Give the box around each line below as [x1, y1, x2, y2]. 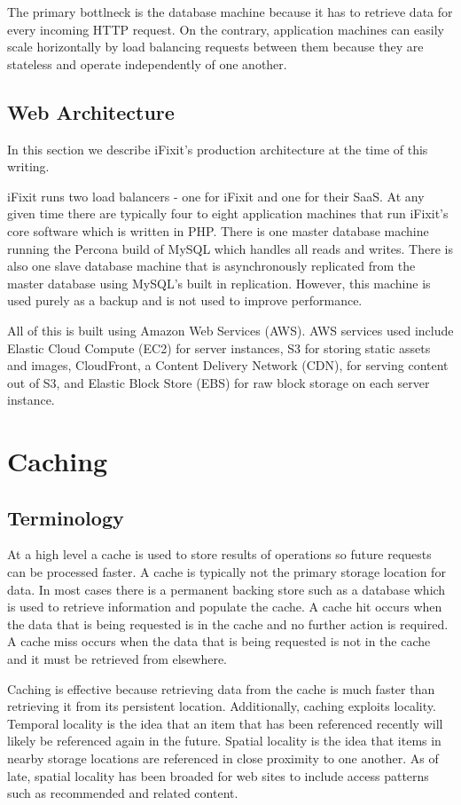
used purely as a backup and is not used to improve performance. [7, 291, 363, 310]
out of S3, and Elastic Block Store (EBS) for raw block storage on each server [7, 373, 430, 391]
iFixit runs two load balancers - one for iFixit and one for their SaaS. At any [7, 186, 425, 205]
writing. [7, 157, 50, 176]
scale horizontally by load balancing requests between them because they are [7, 37, 424, 56]
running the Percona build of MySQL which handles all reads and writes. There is [7, 239, 453, 257]
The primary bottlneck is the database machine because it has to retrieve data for [7, 3, 453, 20]
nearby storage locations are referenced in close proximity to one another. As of [7, 749, 439, 767]
